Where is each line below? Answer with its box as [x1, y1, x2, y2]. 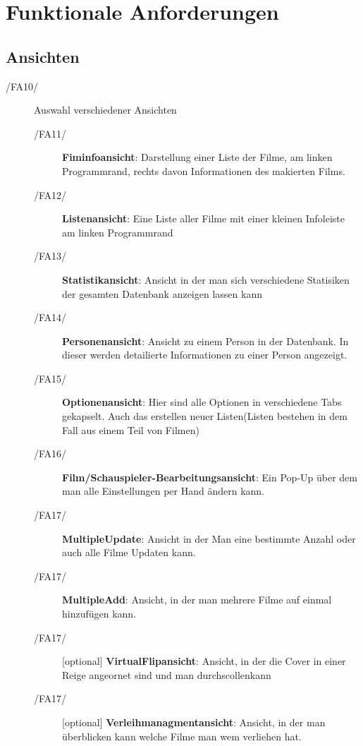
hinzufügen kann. [62, 606, 137, 621]
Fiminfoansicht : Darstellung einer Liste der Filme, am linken [62, 150, 333, 164]
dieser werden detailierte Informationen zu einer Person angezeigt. [62, 347, 347, 362]
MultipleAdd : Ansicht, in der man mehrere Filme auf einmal [62, 592, 332, 607]
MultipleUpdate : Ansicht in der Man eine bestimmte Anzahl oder [62, 531, 356, 546]
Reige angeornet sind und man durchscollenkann [62, 667, 271, 682]
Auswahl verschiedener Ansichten [34, 102, 177, 117]
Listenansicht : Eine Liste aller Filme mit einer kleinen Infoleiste [62, 211, 345, 226]
